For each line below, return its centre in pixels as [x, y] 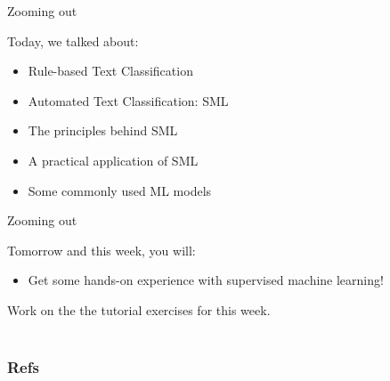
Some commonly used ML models [120, 190]
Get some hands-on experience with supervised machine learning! [206, 280]
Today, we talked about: [73, 41]
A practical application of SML [113, 160]
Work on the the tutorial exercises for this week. [139, 309]
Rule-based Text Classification [110, 71]
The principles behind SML [103, 130]
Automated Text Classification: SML [128, 100]
